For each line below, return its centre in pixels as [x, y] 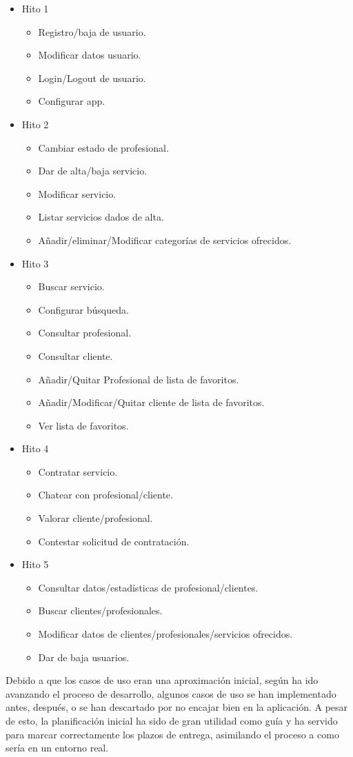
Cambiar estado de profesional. [103, 147]
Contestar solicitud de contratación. [114, 541]
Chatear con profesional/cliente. [105, 495]
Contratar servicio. [78, 471]
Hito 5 [35, 564]
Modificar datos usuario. [90, 55]
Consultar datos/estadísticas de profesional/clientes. [148, 587]
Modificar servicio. [77, 193]
